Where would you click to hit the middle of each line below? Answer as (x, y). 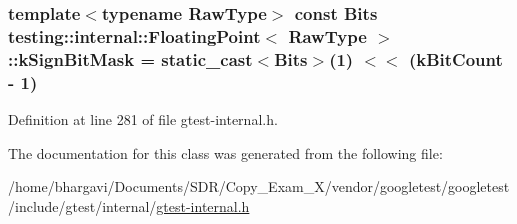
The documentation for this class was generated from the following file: (225, 152)
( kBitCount (455, 58)
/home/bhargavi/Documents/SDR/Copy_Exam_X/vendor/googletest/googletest (259, 186)
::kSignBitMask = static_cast (130, 58)
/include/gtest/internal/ (82, 205)
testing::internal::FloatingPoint (134, 35)
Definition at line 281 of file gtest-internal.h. (143, 118)
